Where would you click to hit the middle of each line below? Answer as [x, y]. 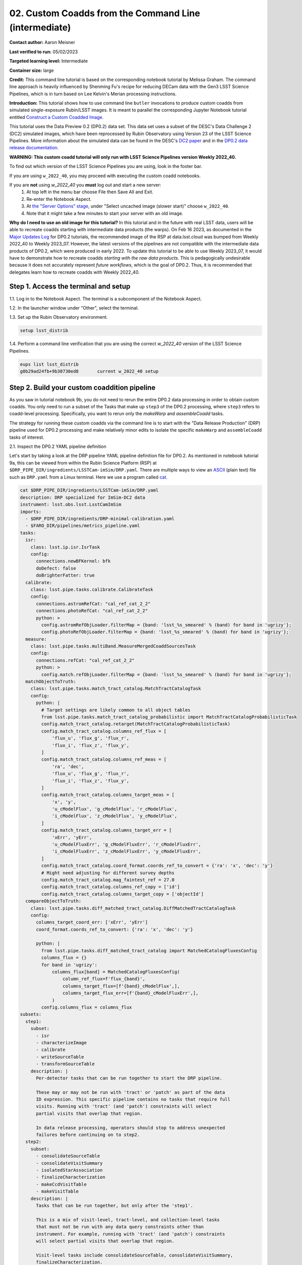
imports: [31, 512]
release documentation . [34, 148]
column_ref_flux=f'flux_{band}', [104, 979]
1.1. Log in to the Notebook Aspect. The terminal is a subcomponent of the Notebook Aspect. [106, 299]
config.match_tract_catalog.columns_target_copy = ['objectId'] [122, 894]
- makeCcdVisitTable [61, 1184]
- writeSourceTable [60, 1057]
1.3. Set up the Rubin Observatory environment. [59, 317]
